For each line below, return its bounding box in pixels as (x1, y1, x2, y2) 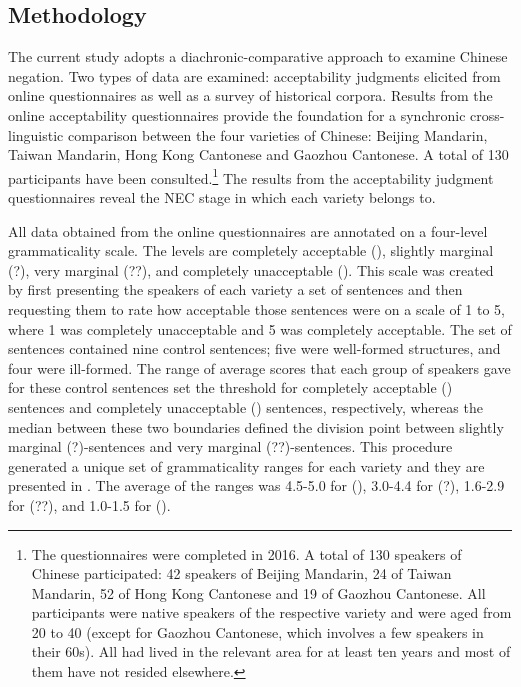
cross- (470, 104, 505, 125)
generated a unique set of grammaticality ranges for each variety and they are (8, 455, 485, 476)
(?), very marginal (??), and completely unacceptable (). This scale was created (8, 259, 494, 280)
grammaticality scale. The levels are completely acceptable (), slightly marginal (8, 240, 494, 261)
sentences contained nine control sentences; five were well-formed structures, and (8, 338, 501, 359)
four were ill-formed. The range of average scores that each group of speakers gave (8, 357, 511, 378)
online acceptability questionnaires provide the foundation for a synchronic (8, 104, 466, 125)
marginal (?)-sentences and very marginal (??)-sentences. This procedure (8, 436, 453, 457)
